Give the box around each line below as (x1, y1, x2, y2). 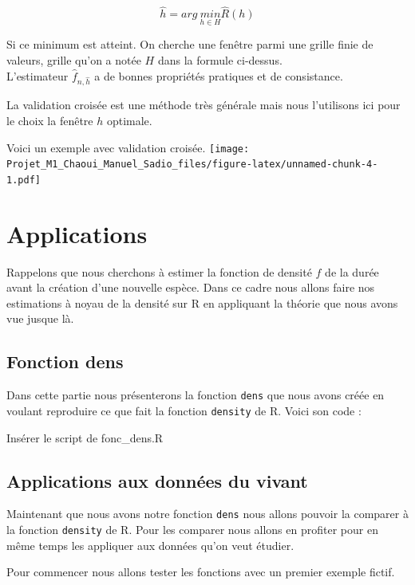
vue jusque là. (6, 310, 74, 327)
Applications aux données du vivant (6, 468, 308, 493)
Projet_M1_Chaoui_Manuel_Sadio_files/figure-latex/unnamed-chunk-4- (6, 159, 378, 171)
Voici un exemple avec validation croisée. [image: (6, 139, 250, 155)
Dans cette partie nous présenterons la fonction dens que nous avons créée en (6, 387, 385, 403)
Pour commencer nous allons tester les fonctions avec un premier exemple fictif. (6, 563, 395, 580)
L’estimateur (6, 67, 69, 84)
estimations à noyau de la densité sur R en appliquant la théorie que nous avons (6, 294, 398, 311)
